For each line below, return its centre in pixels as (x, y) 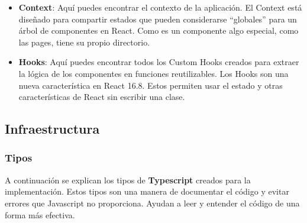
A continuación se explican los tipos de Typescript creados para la (128, 180)
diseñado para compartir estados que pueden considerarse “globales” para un (158, 19)
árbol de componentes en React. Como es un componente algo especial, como (159, 30)
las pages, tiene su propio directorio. (84, 42)
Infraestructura (52, 129)
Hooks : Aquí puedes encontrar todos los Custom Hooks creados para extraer (159, 62)
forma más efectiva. (40, 214)
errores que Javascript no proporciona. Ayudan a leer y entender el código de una (152, 203)
